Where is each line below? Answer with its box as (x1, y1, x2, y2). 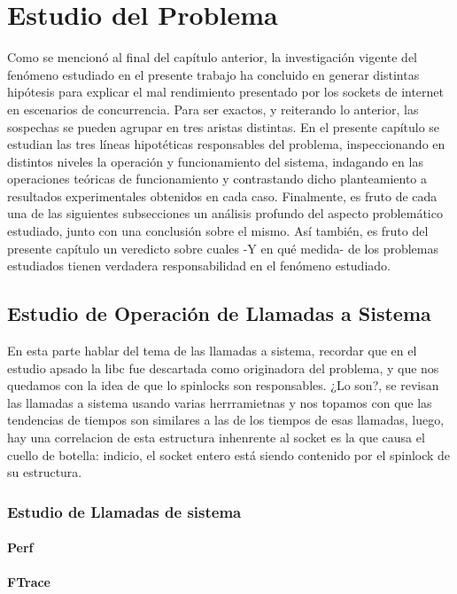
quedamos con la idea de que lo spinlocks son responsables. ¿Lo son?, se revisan (7, 376, 439, 395)
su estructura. (7, 463, 82, 481)
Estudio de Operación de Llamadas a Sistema (7, 300, 431, 327)
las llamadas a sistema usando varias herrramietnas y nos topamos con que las (7, 393, 432, 411)
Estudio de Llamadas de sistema (7, 500, 242, 522)
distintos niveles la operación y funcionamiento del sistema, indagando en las (7, 152, 423, 170)
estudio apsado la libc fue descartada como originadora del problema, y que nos (7, 358, 439, 377)
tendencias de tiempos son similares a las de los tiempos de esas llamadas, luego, (7, 410, 445, 429)
